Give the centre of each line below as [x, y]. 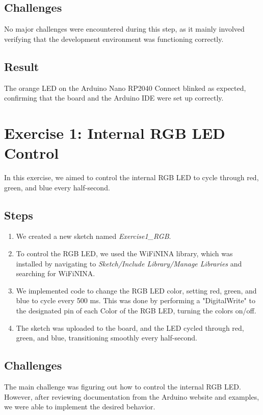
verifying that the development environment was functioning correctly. [114, 39]
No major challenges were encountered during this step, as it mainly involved [124, 29]
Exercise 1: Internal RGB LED [115, 132]
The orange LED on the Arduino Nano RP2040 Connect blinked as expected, [125, 88]
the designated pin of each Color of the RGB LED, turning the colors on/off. [136, 311]
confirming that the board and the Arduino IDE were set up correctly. [114, 98]
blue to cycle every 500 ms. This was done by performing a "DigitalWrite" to [136, 300]
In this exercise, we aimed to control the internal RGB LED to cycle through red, [131, 177]
